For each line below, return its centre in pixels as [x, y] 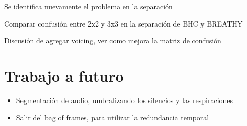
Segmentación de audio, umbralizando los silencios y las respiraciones [125, 100]
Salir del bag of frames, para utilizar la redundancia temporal [113, 117]
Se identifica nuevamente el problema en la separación [88, 6]
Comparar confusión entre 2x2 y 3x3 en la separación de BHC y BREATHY [123, 23]
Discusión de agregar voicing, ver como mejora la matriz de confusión [113, 41]
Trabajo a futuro [64, 75]
